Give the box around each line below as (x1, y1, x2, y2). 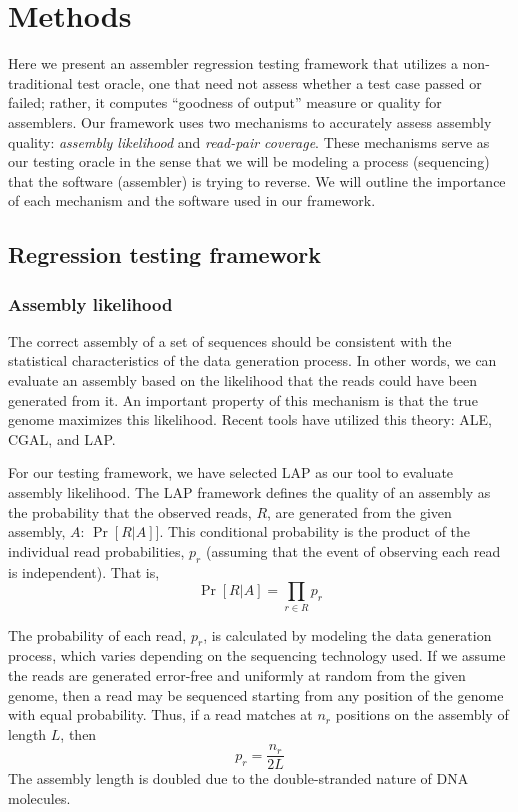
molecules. (8, 787, 71, 808)
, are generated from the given (267, 501, 452, 522)
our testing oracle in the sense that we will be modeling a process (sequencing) (8, 151, 490, 172)
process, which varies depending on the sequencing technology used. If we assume (8, 645, 506, 666)
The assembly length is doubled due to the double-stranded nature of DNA (8, 768, 469, 789)
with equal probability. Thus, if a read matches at (8, 704, 313, 725)
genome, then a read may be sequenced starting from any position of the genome (8, 684, 504, 705)
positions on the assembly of (335, 704, 509, 725)
